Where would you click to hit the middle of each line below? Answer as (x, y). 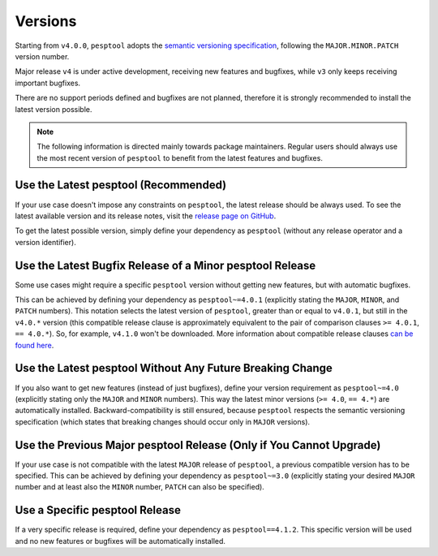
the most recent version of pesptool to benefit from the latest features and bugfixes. (180, 157)
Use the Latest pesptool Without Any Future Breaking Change (174, 368)
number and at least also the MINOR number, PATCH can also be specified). (140, 487)
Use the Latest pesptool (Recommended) (121, 185)
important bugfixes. (48, 83)
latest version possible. (54, 109)
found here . (34, 345)
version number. (42, 56)
